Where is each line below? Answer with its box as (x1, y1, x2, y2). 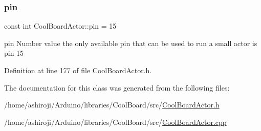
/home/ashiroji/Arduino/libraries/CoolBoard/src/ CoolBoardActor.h (4, 99, 220, 110)
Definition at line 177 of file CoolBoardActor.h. (4, 65, 152, 75)
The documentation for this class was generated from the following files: (4, 82, 230, 93)
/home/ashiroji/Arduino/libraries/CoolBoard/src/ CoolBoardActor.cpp (4, 116, 227, 127)
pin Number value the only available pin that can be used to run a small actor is (4, 37, 257, 48)
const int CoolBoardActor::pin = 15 (4, 20, 117, 31)
